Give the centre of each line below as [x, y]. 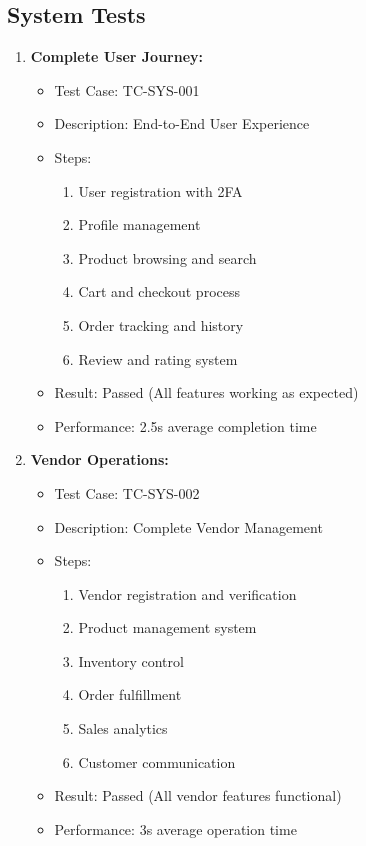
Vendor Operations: [99, 459]
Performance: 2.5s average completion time [185, 425]
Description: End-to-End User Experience [182, 123]
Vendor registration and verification [187, 593]
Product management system [167, 627]
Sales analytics [123, 728]
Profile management [139, 224]
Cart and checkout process [159, 291]
